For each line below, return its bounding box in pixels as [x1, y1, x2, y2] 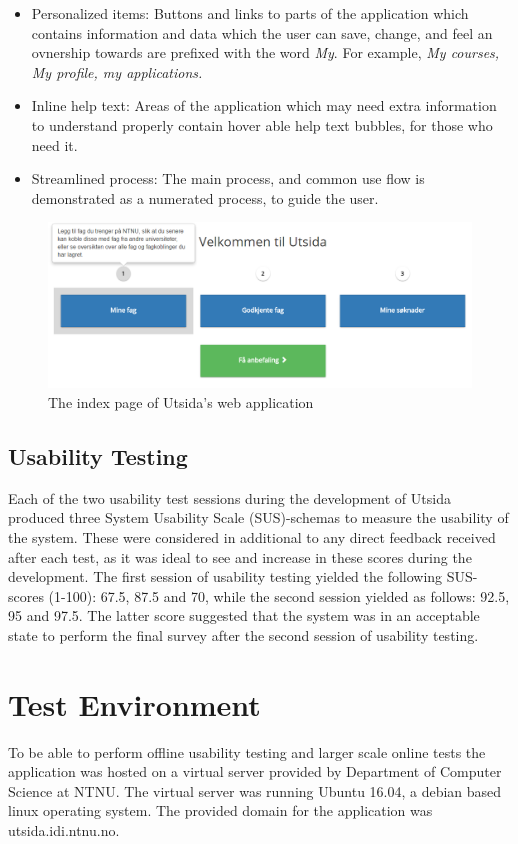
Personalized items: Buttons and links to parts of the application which [31, 3, 469, 23]
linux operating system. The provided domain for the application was [8, 800, 433, 821]
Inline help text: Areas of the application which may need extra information [31, 95, 497, 116]
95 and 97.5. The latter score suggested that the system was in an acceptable [8, 605, 480, 626]
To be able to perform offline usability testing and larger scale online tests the [8, 741, 486, 762]
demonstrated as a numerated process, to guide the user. [31, 187, 379, 208]
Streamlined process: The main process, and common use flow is [31, 168, 425, 189]
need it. [31, 134, 78, 155]
